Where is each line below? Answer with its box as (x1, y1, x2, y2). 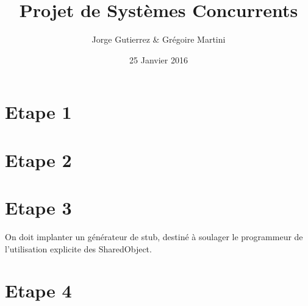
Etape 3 (5, 195, 72, 220)
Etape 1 (5, 99, 72, 124)
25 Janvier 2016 (129, 53, 188, 66)
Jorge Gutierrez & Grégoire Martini (91, 33, 226, 46)
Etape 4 (5, 278, 72, 303)
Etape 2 (5, 147, 72, 172)
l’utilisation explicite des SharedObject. (5, 242, 152, 255)
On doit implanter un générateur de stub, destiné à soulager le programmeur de (5, 230, 303, 243)
